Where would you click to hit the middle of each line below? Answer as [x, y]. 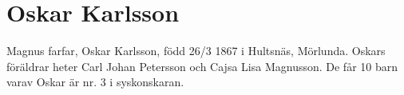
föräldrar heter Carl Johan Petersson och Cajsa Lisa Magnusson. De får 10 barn [202, 66]
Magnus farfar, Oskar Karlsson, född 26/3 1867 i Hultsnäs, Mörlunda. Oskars [196, 51]
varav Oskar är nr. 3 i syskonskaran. [95, 82]
